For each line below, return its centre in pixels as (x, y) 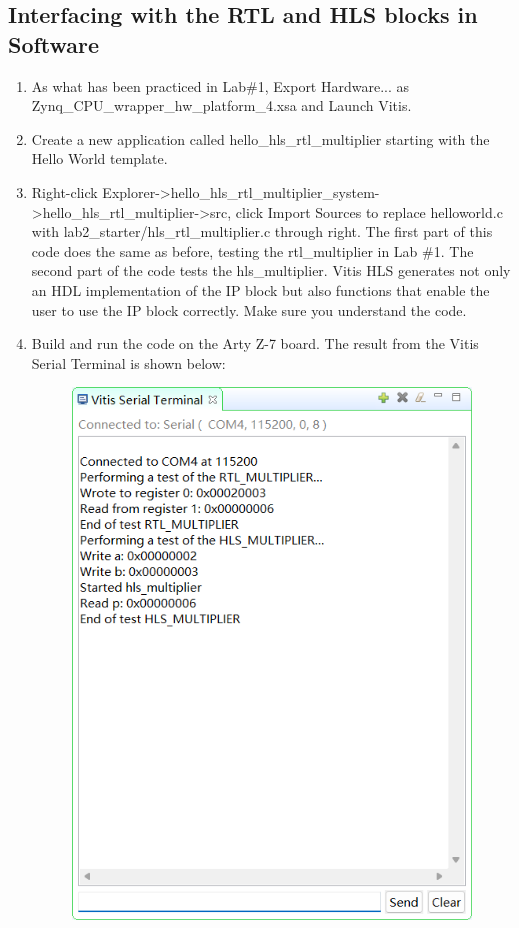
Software (54, 43)
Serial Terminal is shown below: (128, 362)
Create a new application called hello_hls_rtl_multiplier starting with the (260, 138)
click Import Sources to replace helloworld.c (369, 211)
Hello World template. (99, 158)
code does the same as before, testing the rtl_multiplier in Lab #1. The (252, 250)
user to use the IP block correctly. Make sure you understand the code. (249, 309)
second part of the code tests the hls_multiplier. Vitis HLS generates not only (271, 270)
